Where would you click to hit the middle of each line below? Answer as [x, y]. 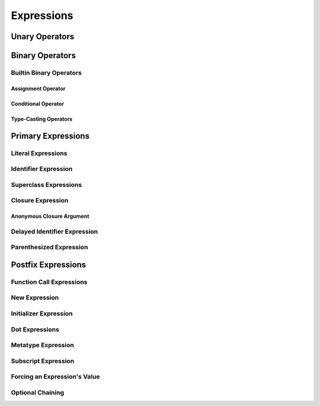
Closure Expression [40, 201]
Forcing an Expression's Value [55, 377]
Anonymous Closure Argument [50, 216]
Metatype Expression [42, 345]
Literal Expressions [39, 153]
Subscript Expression [43, 361]
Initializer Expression [42, 313]
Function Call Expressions [49, 282]
